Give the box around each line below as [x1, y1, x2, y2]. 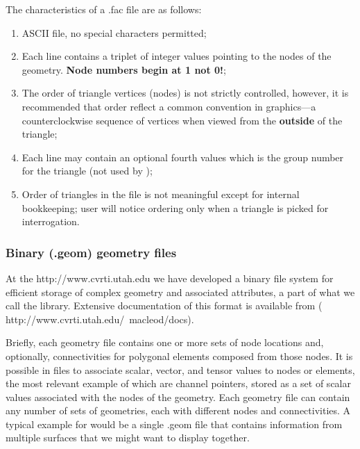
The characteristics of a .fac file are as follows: [6, 2, 202, 16]
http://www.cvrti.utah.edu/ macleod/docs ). [6, 311, 194, 326]
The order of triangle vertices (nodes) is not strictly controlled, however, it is [22, 85, 349, 100]
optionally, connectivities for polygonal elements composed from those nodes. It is [6, 348, 353, 363]
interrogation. [22, 214, 80, 229]
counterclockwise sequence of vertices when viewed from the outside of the [22, 113, 343, 127]
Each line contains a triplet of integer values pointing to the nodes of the [22, 49, 332, 63]
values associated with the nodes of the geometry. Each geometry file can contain [6, 389, 350, 404]
